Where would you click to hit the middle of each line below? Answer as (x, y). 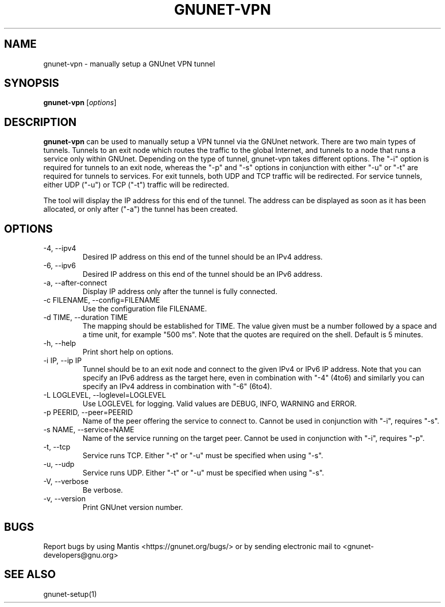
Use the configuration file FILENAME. (145, 309)
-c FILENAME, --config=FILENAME (102, 300)
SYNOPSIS (32, 83)
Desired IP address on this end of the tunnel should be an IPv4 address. (203, 257)
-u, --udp (59, 464)
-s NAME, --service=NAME (89, 430)
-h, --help (60, 343)
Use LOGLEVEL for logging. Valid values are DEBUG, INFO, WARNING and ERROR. (219, 404)
